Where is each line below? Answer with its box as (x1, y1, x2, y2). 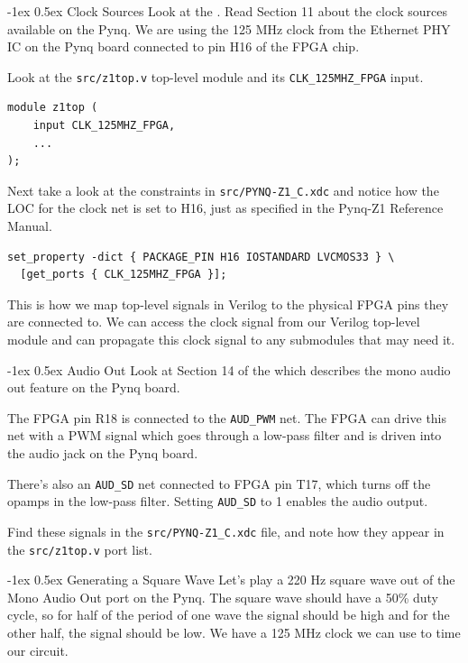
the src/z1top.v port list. (7, 539, 152, 558)
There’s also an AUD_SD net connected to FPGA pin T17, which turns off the (7, 474, 431, 493)
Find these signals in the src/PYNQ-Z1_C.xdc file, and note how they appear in (7, 521, 445, 540)
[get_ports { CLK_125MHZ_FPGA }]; (20, 268, 227, 281)
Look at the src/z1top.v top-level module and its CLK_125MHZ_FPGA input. (7, 67, 424, 86)
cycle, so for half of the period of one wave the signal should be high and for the (7, 605, 450, 624)
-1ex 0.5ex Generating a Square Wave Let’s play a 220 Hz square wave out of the (7, 570, 455, 589)
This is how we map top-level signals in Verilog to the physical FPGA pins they (7, 294, 449, 313)
